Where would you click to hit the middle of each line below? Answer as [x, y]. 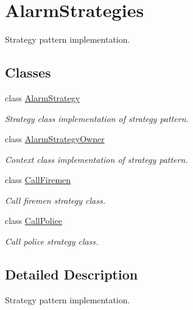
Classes [28, 72]
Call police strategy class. [52, 241]
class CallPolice [34, 221]
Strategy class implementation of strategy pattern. [97, 118]
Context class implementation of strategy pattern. [96, 159]
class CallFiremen [38, 180]
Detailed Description [72, 274]
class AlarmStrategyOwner [55, 139]
